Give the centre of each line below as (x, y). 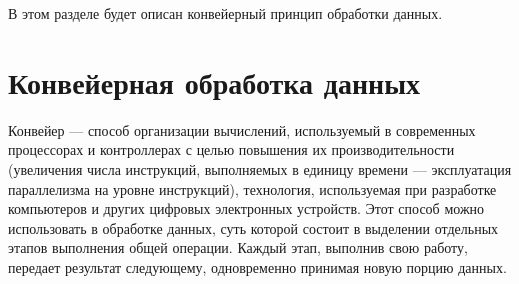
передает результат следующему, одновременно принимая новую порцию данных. (257, 266)
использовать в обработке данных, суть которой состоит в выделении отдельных (253, 227)
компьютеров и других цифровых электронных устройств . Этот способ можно (246, 208)
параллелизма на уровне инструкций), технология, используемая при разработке (252, 188)
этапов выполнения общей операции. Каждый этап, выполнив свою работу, (238, 247)
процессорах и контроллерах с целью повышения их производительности (231, 149)
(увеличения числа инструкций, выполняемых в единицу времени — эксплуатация (260, 168)
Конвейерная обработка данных (214, 81)
